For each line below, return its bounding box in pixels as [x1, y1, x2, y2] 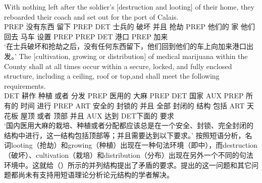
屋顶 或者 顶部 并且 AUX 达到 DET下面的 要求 [20, 110, 174, 120]
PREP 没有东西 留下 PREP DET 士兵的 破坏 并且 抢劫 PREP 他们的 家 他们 [4, 21, 255, 32]
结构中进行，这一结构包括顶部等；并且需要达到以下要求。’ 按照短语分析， [4, 130, 245, 140]
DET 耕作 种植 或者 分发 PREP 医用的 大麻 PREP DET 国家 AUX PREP [4, 90, 244, 101]
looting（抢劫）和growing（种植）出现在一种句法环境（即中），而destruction [11, 140, 257, 150]
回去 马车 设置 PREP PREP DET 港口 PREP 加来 [4, 31, 168, 41]
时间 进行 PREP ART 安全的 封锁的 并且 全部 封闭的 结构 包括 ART [20, 100, 245, 110]
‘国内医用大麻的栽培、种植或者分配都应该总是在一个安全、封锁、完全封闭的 [4, 120, 253, 131]
